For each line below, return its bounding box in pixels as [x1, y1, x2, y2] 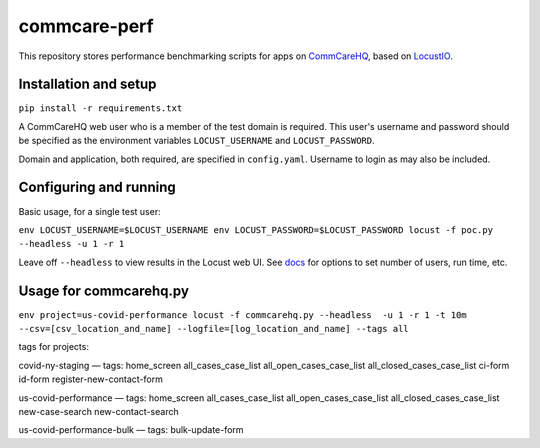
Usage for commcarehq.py [18, 282, 190, 299]
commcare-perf [18, 15, 154, 37]
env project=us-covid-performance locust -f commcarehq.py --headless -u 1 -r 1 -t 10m [18, 309, 467, 320]
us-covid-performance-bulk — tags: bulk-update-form [18, 424, 244, 436]
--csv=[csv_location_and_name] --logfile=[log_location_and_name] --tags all [18, 323, 409, 334]
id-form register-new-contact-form [18, 373, 164, 385]
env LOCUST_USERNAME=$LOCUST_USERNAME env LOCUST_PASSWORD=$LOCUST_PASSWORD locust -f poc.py [18, 224, 494, 235]
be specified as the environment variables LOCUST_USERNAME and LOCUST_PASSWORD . [18, 135, 375, 147]
